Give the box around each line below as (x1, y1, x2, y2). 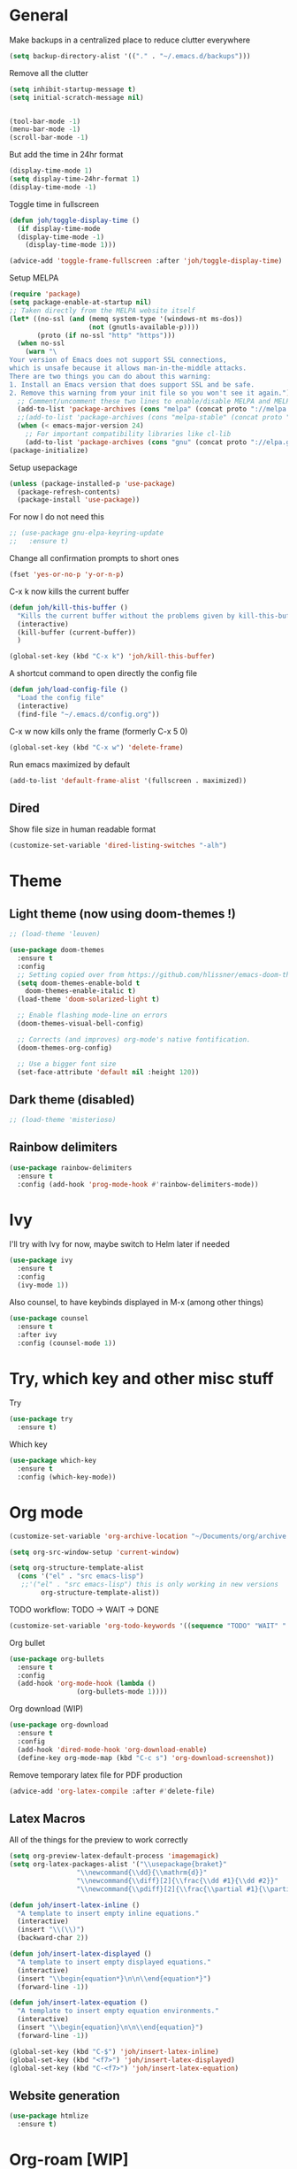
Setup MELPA (9, 273, 59, 283)
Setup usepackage (9, 462, 78, 473)
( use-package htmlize (9, 2111, 89, 2120)
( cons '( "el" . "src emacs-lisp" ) (17, 1572, 144, 1581)
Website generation (9, 2088, 121, 2103)
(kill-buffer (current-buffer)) (17, 627, 137, 637)
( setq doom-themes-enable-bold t (17, 979, 141, 988)
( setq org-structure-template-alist (9, 1564, 144, 1573)
